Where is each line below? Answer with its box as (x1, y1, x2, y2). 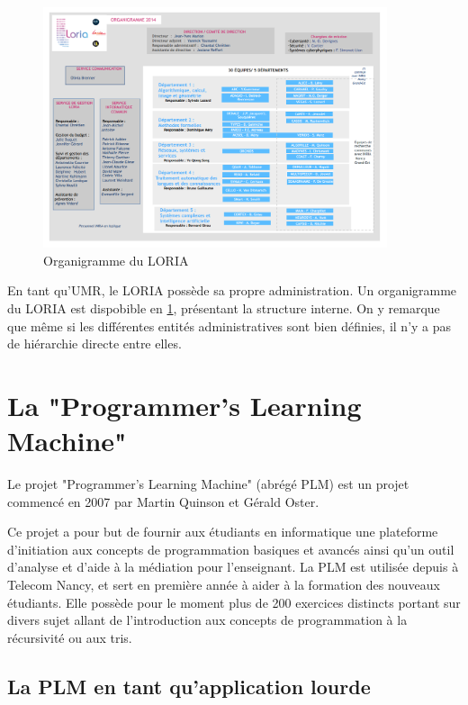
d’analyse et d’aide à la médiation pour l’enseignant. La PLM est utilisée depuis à (7, 557, 459, 576)
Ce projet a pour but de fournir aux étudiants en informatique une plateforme (7, 522, 438, 541)
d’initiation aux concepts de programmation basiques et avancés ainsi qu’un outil (7, 539, 454, 558)
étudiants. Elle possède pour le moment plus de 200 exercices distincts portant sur (7, 592, 461, 611)
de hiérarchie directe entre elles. (7, 334, 182, 353)
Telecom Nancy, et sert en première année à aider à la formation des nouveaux (7, 575, 440, 594)
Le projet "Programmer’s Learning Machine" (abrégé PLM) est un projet (7, 475, 409, 493)
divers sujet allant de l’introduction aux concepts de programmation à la (7, 610, 408, 629)
